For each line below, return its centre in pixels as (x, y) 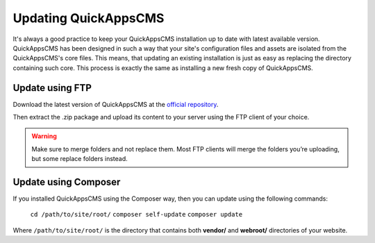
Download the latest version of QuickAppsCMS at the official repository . (116, 104)
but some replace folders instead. (80, 159)
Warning (44, 136)
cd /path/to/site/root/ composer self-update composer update (136, 215)
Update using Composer (67, 182)
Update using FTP (52, 88)
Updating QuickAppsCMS (89, 18)
